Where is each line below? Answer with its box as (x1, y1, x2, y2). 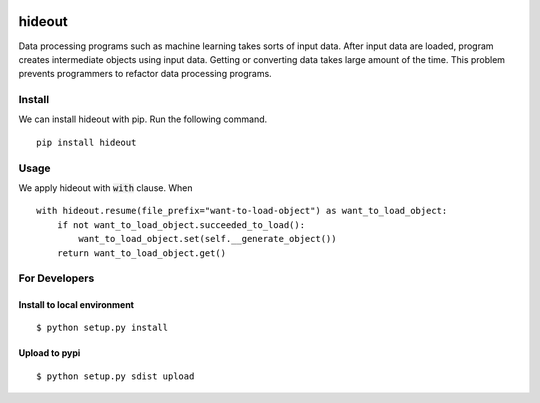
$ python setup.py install (36, 322, 169, 334)
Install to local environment (18, 299, 135, 311)
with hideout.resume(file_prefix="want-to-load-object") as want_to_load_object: (36, 205, 448, 217)
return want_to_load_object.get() (56, 247, 227, 259)
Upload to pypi (18, 347, 81, 359)
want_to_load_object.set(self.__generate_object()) (78, 233, 337, 245)
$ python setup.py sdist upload (36, 370, 195, 382)
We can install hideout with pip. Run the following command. (18, 113, 268, 125)
